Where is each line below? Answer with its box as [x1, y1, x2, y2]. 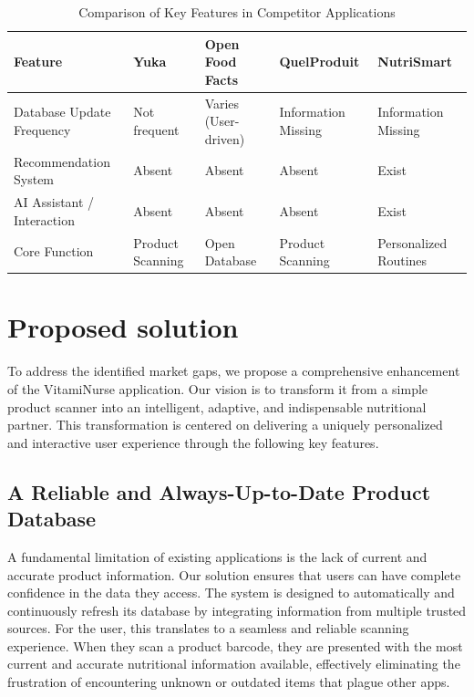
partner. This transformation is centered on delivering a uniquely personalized [7, 415, 443, 434]
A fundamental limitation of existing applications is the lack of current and [7, 546, 428, 566]
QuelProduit [279, 52, 360, 71]
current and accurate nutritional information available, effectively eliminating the [7, 654, 460, 673]
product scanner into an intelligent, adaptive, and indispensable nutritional [7, 397, 427, 416]
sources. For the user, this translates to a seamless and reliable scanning [7, 619, 409, 638]
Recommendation [14, 151, 110, 171]
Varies [204, 93, 240, 112]
